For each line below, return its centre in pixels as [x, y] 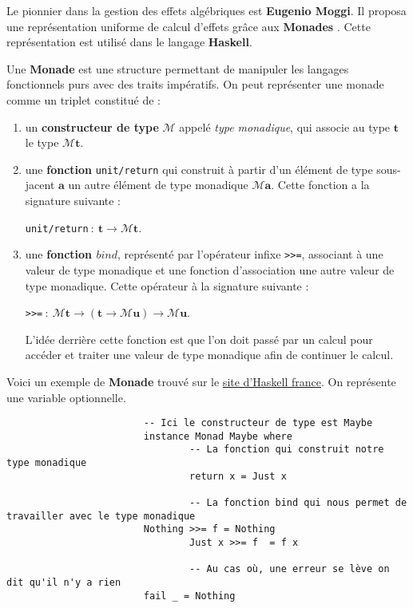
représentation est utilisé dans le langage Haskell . [129, 42]
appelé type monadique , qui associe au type [285, 126]
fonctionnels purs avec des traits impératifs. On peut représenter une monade [195, 84]
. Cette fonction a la [320, 185]
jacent [40, 185]
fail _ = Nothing [189, 596]
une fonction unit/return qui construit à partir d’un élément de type [199, 169]
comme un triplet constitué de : [83, 99]
